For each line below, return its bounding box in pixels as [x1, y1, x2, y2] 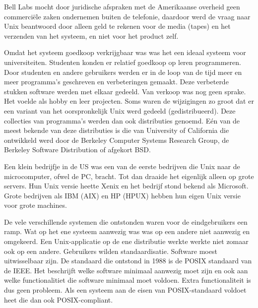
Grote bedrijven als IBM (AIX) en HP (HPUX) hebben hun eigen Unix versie [4, 190, 241, 200]
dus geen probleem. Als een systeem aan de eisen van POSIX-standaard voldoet [4, 285, 247, 295]
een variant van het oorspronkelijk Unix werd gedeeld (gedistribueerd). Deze [4, 105, 236, 116]
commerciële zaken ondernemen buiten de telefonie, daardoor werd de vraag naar [4, 11, 251, 21]
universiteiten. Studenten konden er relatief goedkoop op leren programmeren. [4, 57, 241, 67]
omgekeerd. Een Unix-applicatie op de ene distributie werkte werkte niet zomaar [4, 236, 249, 246]
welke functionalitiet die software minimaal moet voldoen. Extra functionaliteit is [4, 275, 251, 285]
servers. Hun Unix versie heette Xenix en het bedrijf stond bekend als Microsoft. [4, 181, 249, 191]
